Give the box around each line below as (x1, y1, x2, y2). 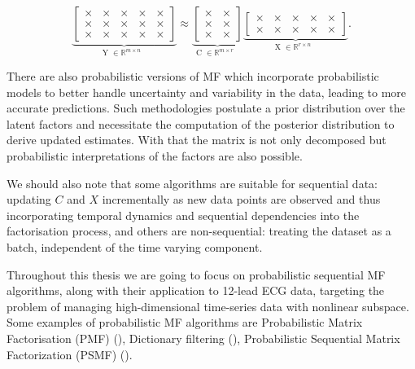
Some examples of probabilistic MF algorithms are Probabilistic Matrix (7, 314, 363, 331)
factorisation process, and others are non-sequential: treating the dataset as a (7, 222, 391, 239)
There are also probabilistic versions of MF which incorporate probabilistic (7, 68, 379, 84)
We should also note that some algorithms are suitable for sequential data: (7, 174, 378, 191)
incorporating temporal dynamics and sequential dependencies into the (7, 206, 360, 223)
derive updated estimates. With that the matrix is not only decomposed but (7, 131, 387, 148)
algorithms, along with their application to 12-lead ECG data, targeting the (7, 282, 385, 299)
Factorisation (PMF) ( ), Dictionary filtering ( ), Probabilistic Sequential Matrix (7, 329, 400, 346)
